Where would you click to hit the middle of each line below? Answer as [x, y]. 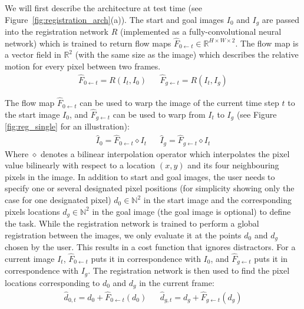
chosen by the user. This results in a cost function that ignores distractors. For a [150, 247]
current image [30, 258]
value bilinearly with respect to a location [80, 165]
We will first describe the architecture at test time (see [103, 8]
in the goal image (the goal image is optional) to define [191, 211]
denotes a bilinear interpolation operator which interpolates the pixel [165, 153]
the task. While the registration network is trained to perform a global [132, 223]
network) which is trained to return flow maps [88, 43]
